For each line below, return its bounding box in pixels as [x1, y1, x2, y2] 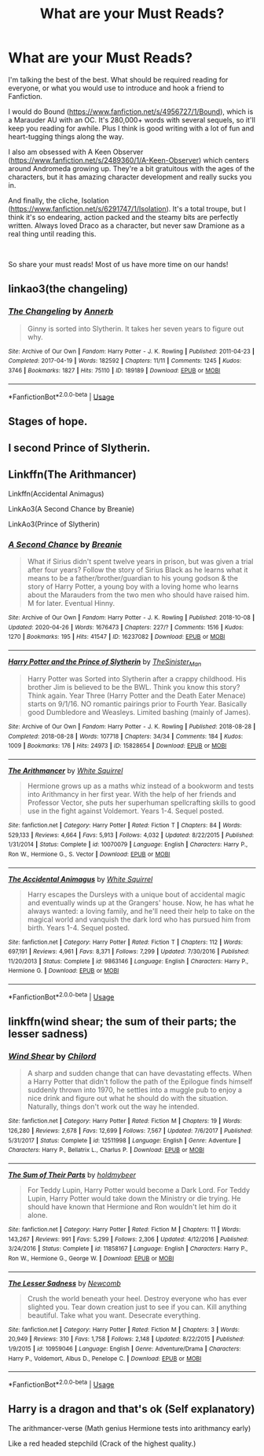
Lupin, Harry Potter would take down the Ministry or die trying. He [27, 1194, 241, 1203]
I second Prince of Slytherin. [8, 442, 151, 455]
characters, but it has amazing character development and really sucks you [8, 172, 252, 182]
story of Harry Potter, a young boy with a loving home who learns [27, 582, 239, 592]
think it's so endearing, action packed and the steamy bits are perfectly [8, 212, 239, 222]
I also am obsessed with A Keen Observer [8, 147, 144, 156]
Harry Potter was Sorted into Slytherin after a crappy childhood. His [27, 673, 247, 684]
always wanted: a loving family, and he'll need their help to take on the [27, 906, 255, 915]
